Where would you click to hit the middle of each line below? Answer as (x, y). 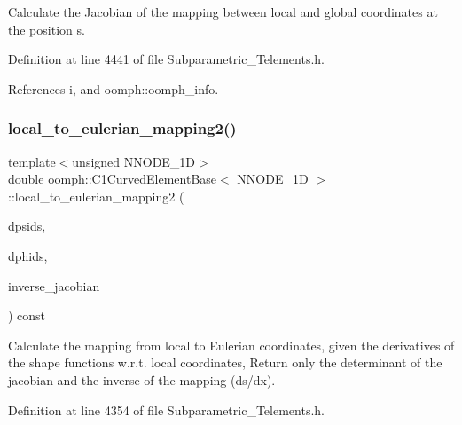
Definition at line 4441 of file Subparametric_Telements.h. (166, 59)
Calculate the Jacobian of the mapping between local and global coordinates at (223, 12)
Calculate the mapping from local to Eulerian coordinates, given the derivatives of (231, 345)
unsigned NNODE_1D (134, 161)
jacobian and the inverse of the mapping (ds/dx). (142, 379)
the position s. (47, 29)
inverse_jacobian (54, 285)
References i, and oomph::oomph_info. (114, 88)
